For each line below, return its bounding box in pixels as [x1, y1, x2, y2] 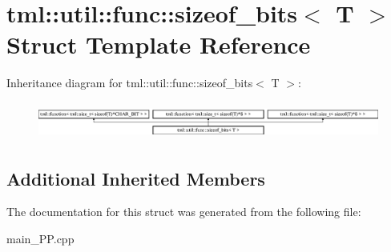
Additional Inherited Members [6, 166, 265, 190]
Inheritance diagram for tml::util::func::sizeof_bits [6, 74, 253, 91]
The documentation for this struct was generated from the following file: [6, 203, 361, 220]
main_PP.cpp [6, 230, 75, 247]
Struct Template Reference [6, 28, 311, 61]
